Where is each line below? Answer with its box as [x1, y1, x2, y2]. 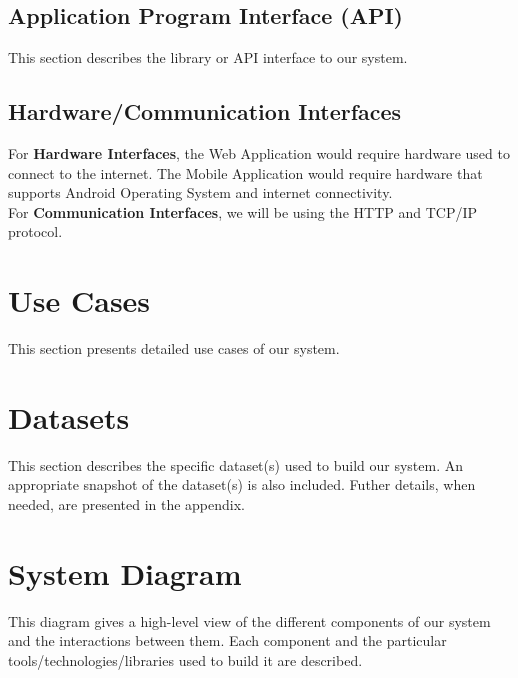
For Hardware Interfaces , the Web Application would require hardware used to [8, 143, 510, 163]
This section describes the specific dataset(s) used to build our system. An [8, 454, 464, 475]
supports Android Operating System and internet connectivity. [8, 182, 393, 203]
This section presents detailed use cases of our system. [8, 338, 340, 359]
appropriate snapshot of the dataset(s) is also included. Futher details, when [8, 474, 476, 495]
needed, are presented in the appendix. [8, 494, 246, 514]
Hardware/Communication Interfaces [8, 96, 402, 127]
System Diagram [8, 552, 242, 593]
